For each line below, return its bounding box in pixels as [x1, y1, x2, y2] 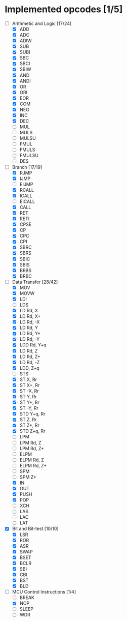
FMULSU [19, 153, 39, 159]
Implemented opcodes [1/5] [5, 4, 123, 15]
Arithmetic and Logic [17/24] [12, 20, 72, 26]
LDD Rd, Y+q [19, 342, 47, 348]
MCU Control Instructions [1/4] [12, 589, 76, 595]
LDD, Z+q [19, 365, 40, 371]
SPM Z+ [19, 474, 36, 480]
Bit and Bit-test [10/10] [12, 525, 59, 532]
